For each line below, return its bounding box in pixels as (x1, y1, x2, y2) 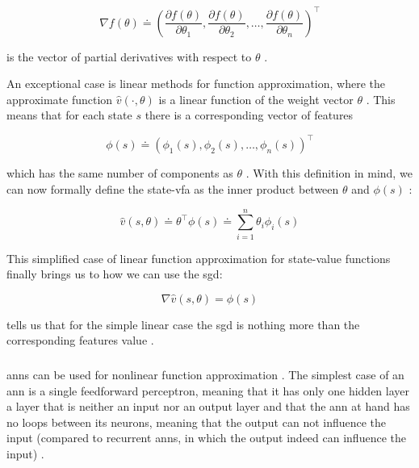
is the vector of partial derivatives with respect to (6, 48, 252, 65)
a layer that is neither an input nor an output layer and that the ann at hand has (6, 398, 410, 415)
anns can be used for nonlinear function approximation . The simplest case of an (6, 366, 404, 382)
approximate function (6, 90, 113, 107)
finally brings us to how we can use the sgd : (6, 265, 223, 282)
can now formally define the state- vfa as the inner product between (6, 180, 339, 197)
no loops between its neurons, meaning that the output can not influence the (6, 413, 387, 430)
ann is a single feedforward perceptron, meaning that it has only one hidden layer (6, 382, 410, 399)
